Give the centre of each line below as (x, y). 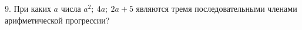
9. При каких (28, 8)
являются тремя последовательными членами (217, 8)
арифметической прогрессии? (57, 20)
